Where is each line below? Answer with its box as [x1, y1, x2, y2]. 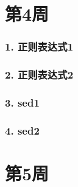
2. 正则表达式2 [5, 67, 74, 82]
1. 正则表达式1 [5, 39, 74, 54]
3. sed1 [5, 94, 40, 110]
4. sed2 [5, 122, 40, 138]
